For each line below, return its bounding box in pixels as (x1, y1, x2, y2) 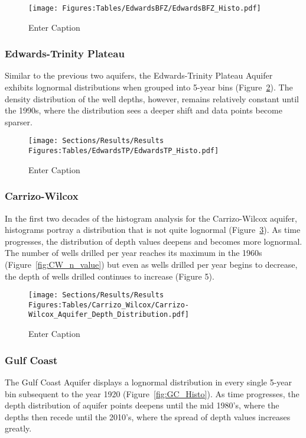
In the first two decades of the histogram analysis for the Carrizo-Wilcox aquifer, (5, 212, 297, 224)
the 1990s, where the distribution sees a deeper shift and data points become (5, 104, 282, 116)
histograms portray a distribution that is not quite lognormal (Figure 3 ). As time (5, 223, 301, 236)
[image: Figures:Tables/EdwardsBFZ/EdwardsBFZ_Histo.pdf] (28, 4, 261, 12)
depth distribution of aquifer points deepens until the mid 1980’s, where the (5, 399, 279, 411)
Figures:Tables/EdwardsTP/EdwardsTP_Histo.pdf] (28, 147, 219, 155)
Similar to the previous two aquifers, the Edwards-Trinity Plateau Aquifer (5, 69, 273, 82)
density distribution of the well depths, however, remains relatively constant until (5, 92, 299, 105)
